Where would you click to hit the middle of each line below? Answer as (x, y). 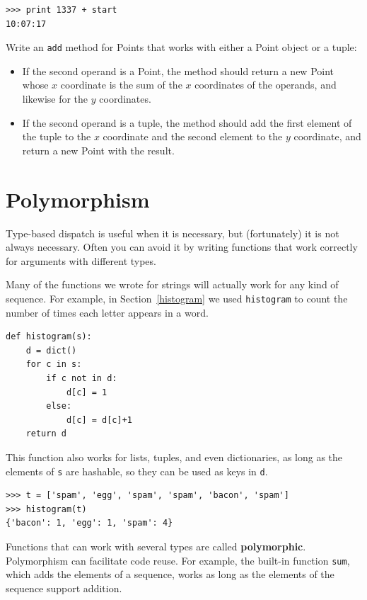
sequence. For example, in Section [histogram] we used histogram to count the (177, 298)
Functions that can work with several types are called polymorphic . (156, 546)
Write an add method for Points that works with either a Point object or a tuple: (181, 47)
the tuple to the (57, 136)
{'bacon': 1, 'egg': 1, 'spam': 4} (89, 523)
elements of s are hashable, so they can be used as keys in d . (137, 471)
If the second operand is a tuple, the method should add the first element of (187, 122)
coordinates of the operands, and (266, 85)
